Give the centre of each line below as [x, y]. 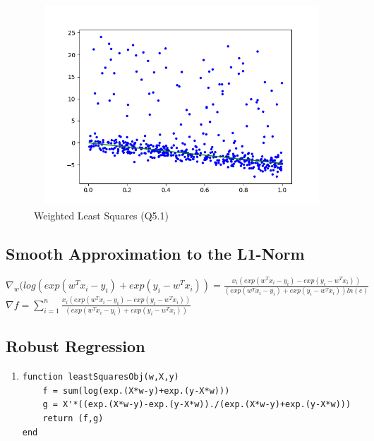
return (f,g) [73, 419]
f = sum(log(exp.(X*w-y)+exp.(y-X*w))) [136, 391]
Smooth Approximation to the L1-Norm [155, 254]
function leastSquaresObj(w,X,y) [101, 377]
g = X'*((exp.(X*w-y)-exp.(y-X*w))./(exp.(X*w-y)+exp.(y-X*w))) [197, 405]
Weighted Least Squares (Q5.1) [101, 216]
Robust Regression [76, 346]
